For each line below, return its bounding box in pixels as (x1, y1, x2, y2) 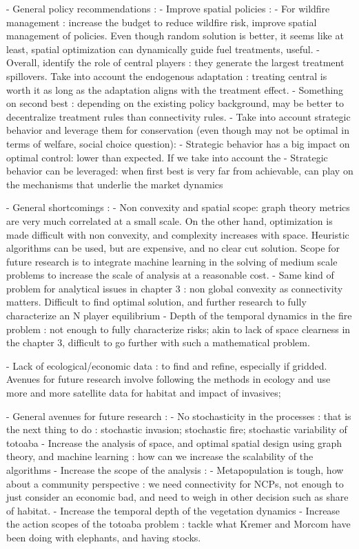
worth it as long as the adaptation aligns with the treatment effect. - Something (6, 82, 344, 97)
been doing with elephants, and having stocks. (6, 530, 201, 544)
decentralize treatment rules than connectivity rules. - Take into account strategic (6, 109, 351, 123)
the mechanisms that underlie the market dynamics (6, 177, 223, 191)
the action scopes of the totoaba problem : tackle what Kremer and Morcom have (6, 517, 351, 531)
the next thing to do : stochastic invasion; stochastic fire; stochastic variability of (6, 422, 347, 437)
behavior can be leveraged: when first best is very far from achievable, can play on (6, 163, 353, 178)
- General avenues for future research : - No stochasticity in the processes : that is (6, 408, 351, 423)
